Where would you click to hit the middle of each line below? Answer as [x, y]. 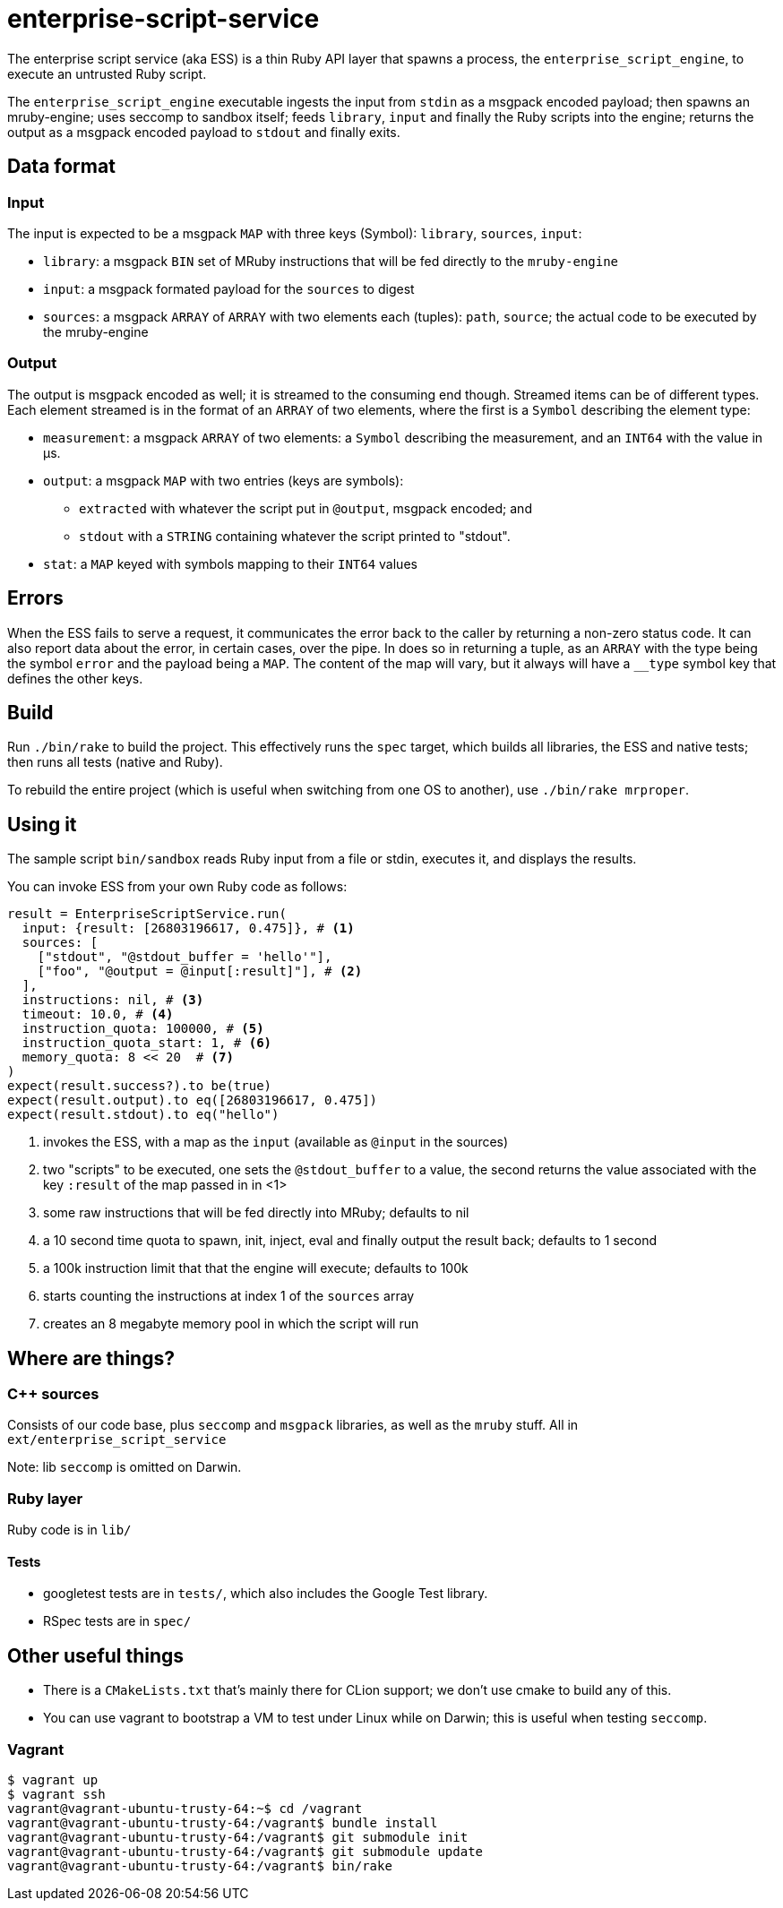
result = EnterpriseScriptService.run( [147, 914]
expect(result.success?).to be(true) [140, 1086]
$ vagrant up [53, 1780]
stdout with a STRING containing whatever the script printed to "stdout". [295, 536]
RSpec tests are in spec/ [117, 1621]
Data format [61, 167]
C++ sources [53, 1394]
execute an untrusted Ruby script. [107, 73]
